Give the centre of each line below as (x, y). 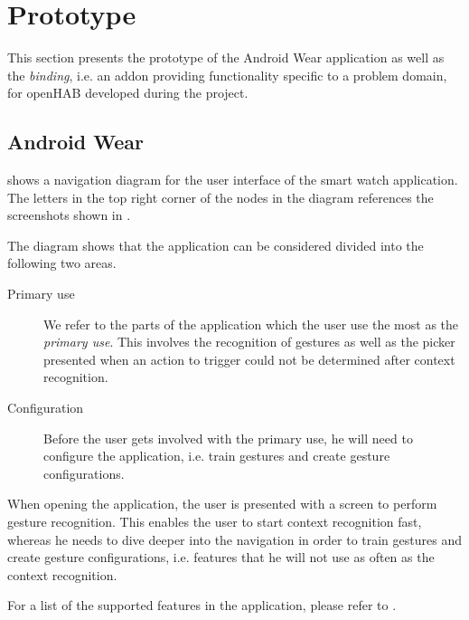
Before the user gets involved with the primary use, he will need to (228, 438)
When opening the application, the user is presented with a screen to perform (222, 504)
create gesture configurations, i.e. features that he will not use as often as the (221, 557)
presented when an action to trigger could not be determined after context (249, 359)
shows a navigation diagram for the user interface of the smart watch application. (233, 180)
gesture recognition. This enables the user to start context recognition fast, (215, 522)
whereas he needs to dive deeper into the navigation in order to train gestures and (234, 539)
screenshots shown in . (69, 215)
